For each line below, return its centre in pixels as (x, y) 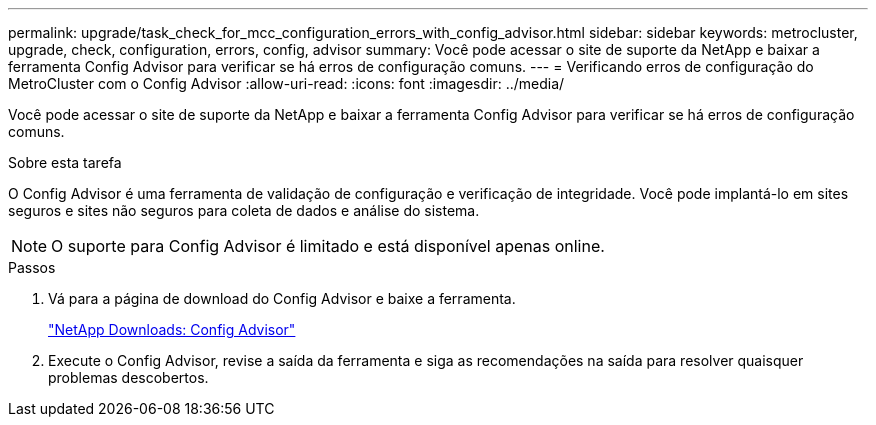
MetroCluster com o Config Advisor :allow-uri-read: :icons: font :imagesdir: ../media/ (286, 83)
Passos (32, 267)
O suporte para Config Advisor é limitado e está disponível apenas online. (328, 246)
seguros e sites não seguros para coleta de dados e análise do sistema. (244, 210)
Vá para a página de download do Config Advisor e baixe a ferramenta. (282, 298)
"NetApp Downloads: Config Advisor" (172, 329)
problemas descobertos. (128, 377)
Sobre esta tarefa (65, 162)
